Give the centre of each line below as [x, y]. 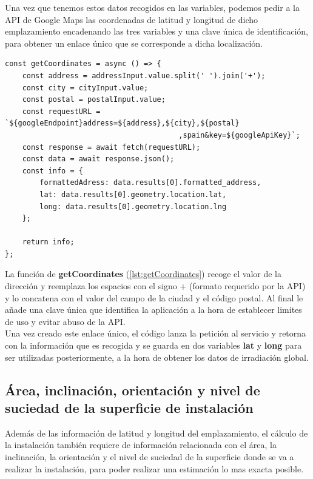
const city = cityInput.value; [85, 88]
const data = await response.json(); [98, 159]
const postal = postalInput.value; [94, 100]
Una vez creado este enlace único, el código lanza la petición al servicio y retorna [156, 333]
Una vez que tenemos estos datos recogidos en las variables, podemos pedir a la [152, 7]
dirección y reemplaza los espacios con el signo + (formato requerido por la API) [155, 286]
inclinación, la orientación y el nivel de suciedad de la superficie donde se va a [150, 457]
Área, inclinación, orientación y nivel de [133, 390]
